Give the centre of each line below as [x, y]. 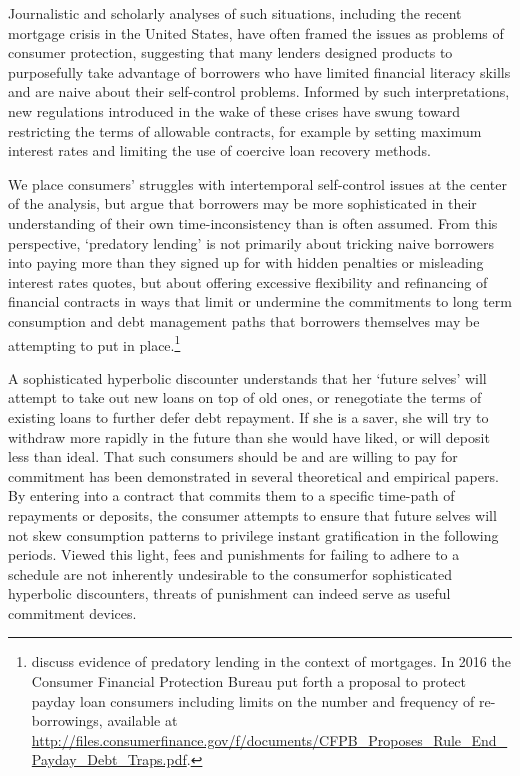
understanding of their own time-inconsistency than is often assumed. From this [253, 222]
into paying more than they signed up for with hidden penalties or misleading [246, 262]
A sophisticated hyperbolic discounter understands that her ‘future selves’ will [247, 377]
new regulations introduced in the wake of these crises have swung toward [234, 110]
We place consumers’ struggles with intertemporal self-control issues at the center [257, 183]
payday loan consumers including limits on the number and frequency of [253, 700]
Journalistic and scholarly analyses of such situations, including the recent [235, 13]
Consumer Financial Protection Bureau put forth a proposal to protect [249, 681]
